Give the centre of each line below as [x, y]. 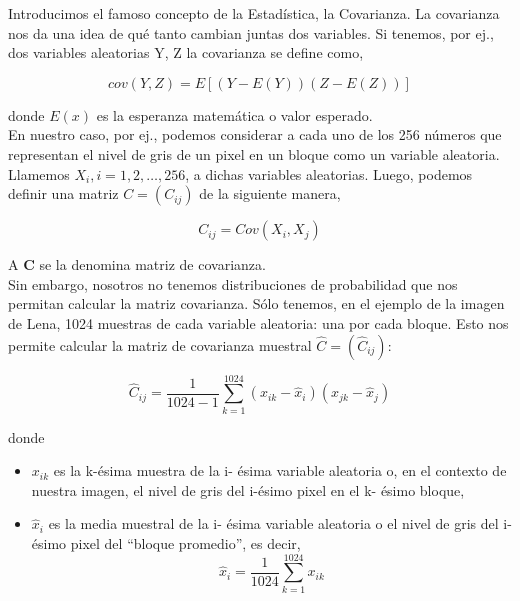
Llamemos [39, 173]
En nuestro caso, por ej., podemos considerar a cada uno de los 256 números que [255, 134]
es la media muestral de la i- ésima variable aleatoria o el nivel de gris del [273, 523]
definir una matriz [63, 193]
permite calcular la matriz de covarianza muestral [160, 344]
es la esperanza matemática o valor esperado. [234, 114]
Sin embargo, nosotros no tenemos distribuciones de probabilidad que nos [233, 283]
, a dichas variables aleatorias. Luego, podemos [329, 173]
